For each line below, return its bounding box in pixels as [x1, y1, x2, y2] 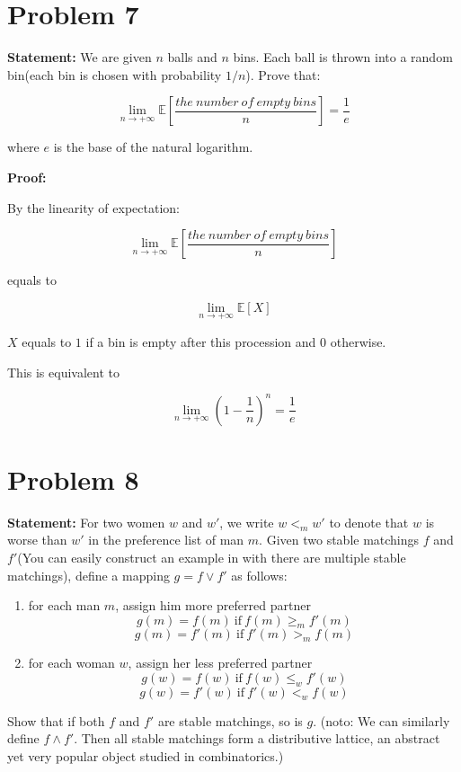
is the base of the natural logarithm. [53, 138, 253, 156]
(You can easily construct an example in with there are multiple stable [17, 547, 406, 566]
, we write [219, 512, 274, 531]
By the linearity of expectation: [7, 198, 180, 217]
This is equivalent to [7, 362, 120, 381]
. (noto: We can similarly [313, 711, 450, 730]
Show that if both [7, 711, 105, 730]
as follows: [231, 565, 288, 584]
